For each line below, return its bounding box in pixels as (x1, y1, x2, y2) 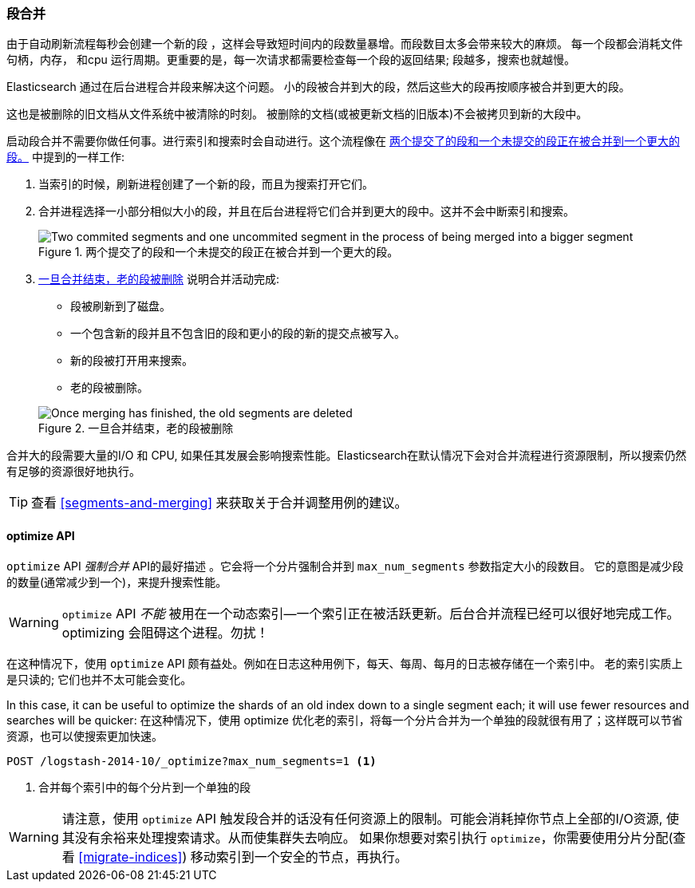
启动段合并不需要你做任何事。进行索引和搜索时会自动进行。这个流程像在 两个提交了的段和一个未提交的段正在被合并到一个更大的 (6, 134, 680, 148)
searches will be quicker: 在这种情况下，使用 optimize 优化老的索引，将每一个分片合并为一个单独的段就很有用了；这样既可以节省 (6, 712, 683, 727)
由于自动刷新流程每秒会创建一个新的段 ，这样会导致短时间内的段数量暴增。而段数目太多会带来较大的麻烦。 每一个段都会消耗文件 (6, 37, 683, 51)
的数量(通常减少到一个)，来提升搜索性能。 (6, 574, 227, 589)
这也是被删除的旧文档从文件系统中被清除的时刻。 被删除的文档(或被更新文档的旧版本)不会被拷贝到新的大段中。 (6, 107, 588, 121)
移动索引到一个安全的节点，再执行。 (190, 848, 408, 865)
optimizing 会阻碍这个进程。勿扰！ (61, 624, 269, 641)
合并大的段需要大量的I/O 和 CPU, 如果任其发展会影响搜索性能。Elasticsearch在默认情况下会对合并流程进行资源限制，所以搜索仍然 (6, 448, 687, 463)
